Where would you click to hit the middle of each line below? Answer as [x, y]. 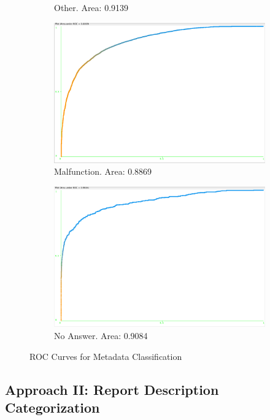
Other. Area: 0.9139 [91, 7]
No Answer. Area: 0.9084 [101, 335]
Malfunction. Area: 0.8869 [103, 171]
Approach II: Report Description [112, 389]
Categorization [52, 407]
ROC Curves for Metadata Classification [106, 356]
